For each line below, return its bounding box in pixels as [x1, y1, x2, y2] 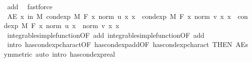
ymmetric [4, 48, 32, 59]
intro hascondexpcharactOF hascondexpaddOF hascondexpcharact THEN [7, 39, 233, 49]
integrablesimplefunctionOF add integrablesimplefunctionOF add [7, 30, 205, 40]
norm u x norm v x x [46, 20, 119, 31]
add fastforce [7, 1, 53, 11]
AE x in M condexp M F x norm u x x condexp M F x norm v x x [7, 11, 231, 21]
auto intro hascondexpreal [35, 48, 115, 59]
